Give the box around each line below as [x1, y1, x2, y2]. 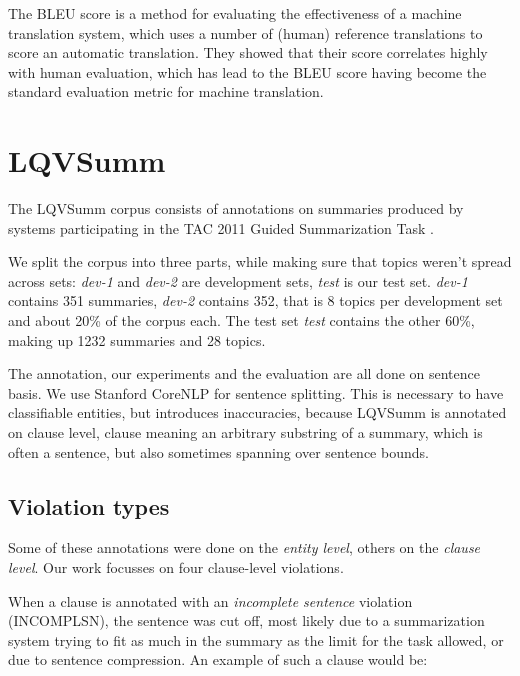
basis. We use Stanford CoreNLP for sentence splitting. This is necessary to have [8, 382, 504, 403]
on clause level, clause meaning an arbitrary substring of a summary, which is [8, 422, 483, 443]
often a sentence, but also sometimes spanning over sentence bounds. [8, 441, 429, 462]
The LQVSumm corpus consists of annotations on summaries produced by [8, 198, 464, 219]
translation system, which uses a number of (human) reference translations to [8, 22, 483, 43]
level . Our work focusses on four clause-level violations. [8, 557, 344, 578]
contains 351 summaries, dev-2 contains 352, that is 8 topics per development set [8, 290, 503, 311]
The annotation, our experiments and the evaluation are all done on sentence [8, 363, 480, 384]
